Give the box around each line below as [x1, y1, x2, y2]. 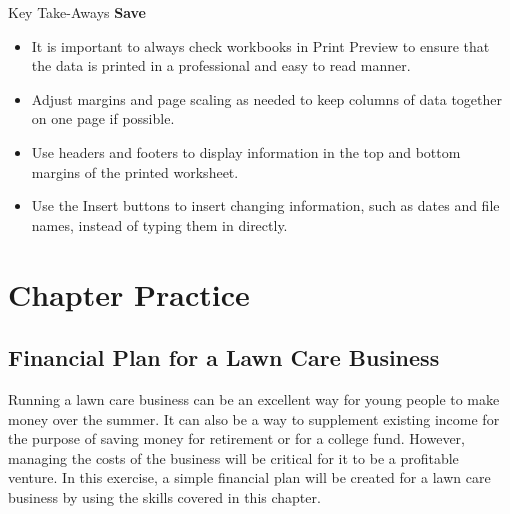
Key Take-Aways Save [8, 2, 146, 22]
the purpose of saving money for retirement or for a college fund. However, [8, 428, 465, 449]
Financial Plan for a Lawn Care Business [8, 342, 440, 373]
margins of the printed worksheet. [31, 161, 239, 182]
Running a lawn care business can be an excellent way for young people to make [8, 388, 500, 409]
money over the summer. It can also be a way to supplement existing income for [8, 408, 500, 429]
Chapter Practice [8, 273, 250, 314]
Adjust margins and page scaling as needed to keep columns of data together [31, 88, 503, 109]
